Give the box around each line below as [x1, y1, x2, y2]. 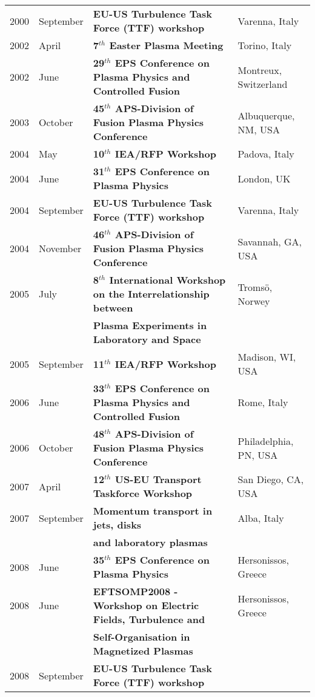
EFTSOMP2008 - [93, 584, 178, 598]
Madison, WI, [237, 350, 296, 364]
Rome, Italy [237, 395, 288, 409]
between [93, 301, 133, 315]
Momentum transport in [93, 504, 213, 518]
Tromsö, [237, 279, 273, 294]
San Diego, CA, [237, 472, 304, 486]
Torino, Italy [237, 38, 292, 52]
